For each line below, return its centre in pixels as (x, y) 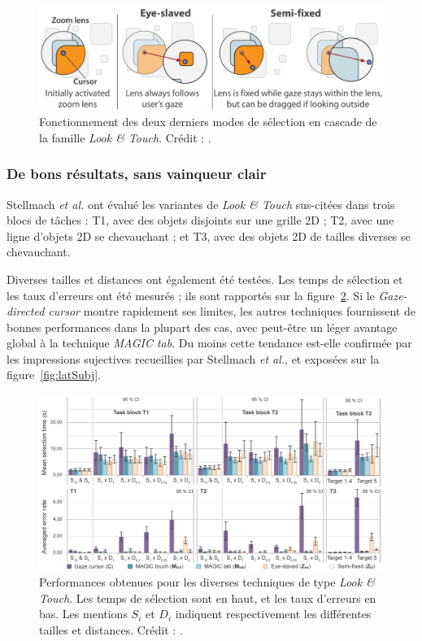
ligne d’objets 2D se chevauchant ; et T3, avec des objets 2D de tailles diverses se (209, 235)
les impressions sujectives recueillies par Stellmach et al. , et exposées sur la (193, 358)
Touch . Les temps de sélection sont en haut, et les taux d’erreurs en (208, 597)
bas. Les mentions (83, 614)
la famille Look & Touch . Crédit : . (125, 137)
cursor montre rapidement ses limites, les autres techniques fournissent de (232, 311)
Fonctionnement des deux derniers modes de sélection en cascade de (208, 122)
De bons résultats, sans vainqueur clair (137, 174)
